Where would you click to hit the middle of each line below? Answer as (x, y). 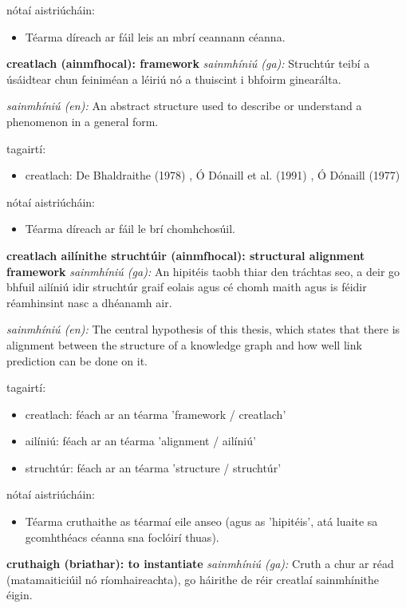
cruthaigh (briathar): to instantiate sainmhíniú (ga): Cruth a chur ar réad (200, 564)
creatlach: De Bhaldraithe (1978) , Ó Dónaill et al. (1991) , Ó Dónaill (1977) (213, 175)
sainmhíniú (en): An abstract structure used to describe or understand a (184, 106)
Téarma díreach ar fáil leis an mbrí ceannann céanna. (155, 36)
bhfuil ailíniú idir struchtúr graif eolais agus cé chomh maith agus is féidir (187, 287)
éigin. (20, 595)
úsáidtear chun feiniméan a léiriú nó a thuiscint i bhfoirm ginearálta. (174, 79)
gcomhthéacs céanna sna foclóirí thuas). (122, 537)
